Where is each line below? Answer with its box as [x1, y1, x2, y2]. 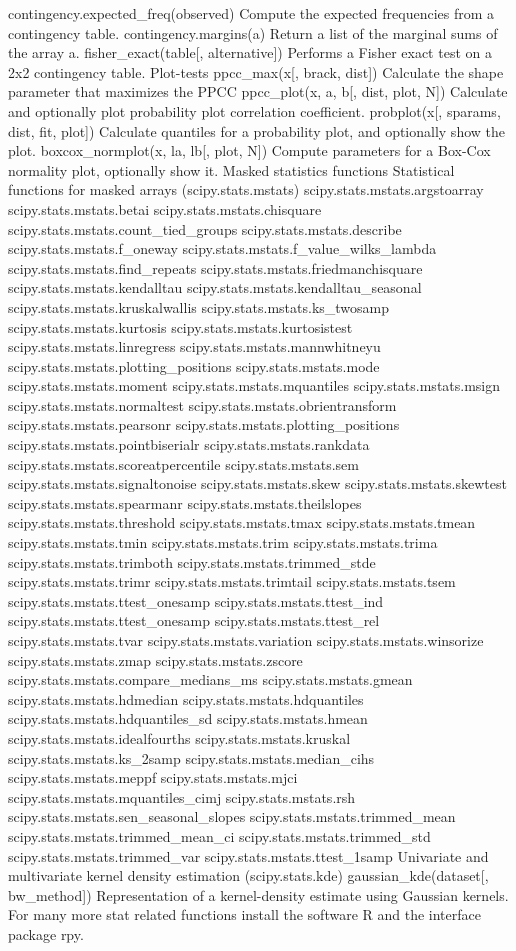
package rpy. [8, 923, 84, 944]
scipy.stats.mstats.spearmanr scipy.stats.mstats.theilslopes [8, 492, 362, 513]
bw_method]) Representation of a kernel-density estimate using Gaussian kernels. [8, 884, 509, 905]
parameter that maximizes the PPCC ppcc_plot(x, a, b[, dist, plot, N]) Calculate [8, 81, 508, 102]
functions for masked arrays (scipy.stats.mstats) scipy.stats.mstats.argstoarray [8, 179, 484, 200]
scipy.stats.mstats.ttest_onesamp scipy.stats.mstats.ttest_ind [8, 590, 384, 611]
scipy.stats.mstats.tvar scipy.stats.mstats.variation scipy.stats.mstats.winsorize [8, 630, 484, 650]
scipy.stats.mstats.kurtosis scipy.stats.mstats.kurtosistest [8, 316, 353, 337]
